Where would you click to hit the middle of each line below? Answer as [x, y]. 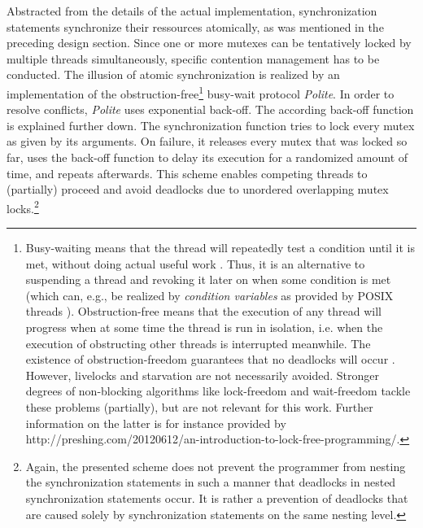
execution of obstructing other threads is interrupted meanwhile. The [198, 343]
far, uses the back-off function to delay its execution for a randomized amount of [207, 157]
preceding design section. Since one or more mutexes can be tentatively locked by [209, 43]
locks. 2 [23, 207]
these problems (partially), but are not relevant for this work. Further [199, 406]
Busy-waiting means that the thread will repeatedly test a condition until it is [220, 248]
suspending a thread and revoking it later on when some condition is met [208, 279]
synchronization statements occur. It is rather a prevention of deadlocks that [217, 497]
